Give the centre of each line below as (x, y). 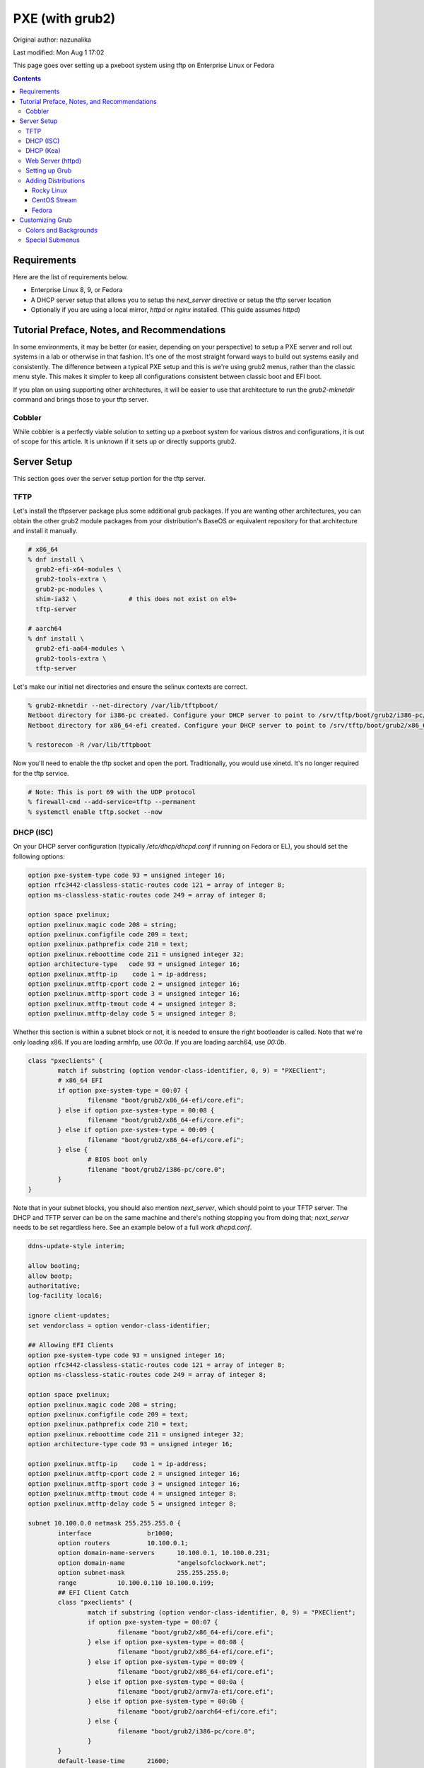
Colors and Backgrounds (62, 230)
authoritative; (54, 1286)
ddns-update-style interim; (76, 1246)
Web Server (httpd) (54, 161)
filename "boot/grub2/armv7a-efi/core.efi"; (195, 1691)
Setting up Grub (49, 170)
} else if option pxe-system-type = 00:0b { (166, 1702)
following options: (39, 856)
